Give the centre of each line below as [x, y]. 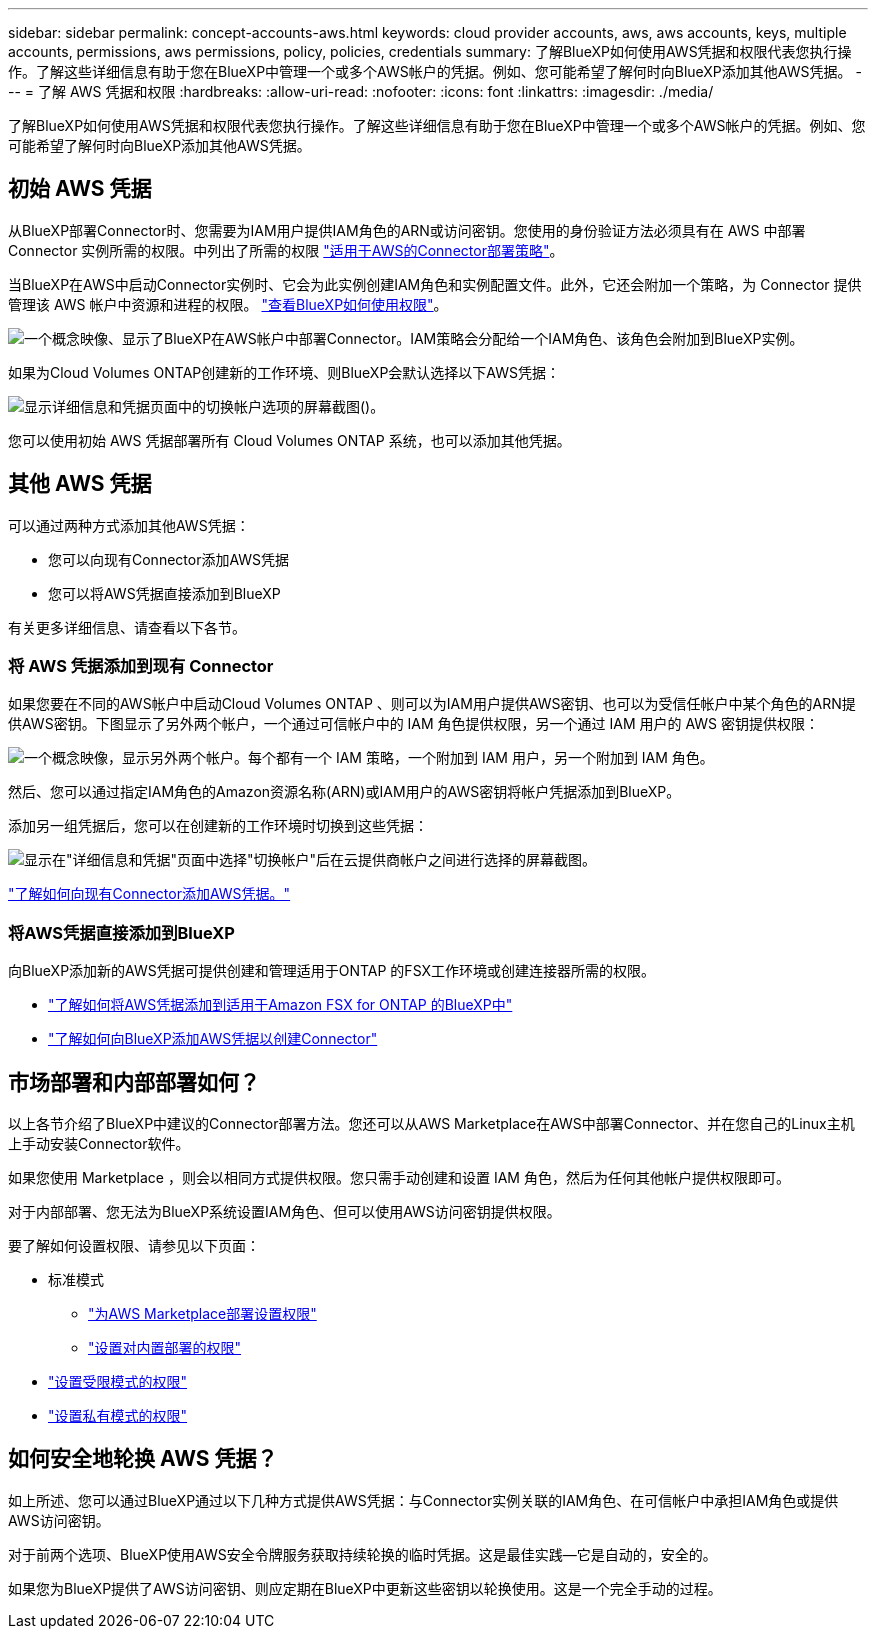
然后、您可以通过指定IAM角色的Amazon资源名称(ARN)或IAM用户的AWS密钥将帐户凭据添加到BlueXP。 [344, 792]
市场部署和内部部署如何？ [134, 1082]
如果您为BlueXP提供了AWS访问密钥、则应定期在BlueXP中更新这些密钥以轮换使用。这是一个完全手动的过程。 [365, 1588]
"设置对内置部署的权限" [165, 1348]
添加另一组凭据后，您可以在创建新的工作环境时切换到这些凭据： [218, 826]
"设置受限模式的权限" [118, 1382]
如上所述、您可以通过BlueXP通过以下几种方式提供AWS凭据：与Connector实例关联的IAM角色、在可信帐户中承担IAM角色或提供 [423, 1500]
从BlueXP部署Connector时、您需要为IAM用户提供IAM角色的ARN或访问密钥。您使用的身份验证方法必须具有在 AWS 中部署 [407, 230]
